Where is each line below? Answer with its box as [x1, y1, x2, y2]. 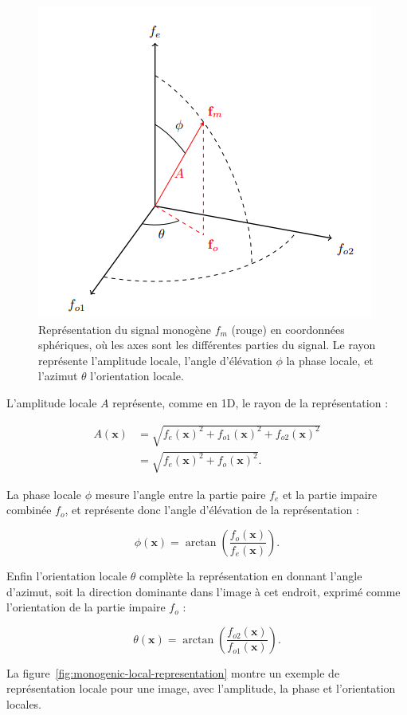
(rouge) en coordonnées [231, 320, 345, 337]
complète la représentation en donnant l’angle [139, 567, 362, 583]
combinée [6, 501, 52, 518]
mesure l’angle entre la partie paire [95, 485, 266, 502]
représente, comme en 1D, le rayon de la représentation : [112, 394, 389, 411]
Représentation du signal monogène [38, 320, 211, 337]
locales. [6, 695, 42, 712]
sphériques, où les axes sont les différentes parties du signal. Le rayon [38, 336, 376, 353]
